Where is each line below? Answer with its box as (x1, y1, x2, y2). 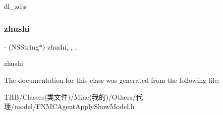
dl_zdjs (4, 1, 27, 11)
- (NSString (4, 41, 39, 52)
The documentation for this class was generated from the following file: (4, 75, 220, 85)
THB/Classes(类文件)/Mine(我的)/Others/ (4, 91, 136, 102)
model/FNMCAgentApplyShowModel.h (14, 101, 135, 112)
